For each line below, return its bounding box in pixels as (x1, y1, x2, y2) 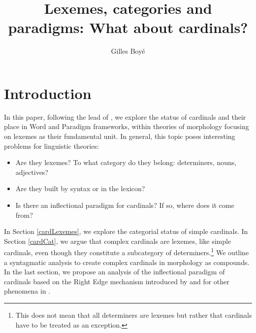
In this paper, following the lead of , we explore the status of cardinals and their (4, 111, 246, 122)
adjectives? (15, 166, 48, 177)
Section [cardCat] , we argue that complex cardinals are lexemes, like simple (4, 235, 231, 246)
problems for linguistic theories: (4, 140, 99, 151)
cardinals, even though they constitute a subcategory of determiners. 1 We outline (4, 246, 249, 258)
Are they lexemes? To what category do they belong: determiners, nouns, (15, 157, 237, 167)
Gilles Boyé (111, 46, 145, 56)
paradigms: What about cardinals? (8, 17, 248, 37)
